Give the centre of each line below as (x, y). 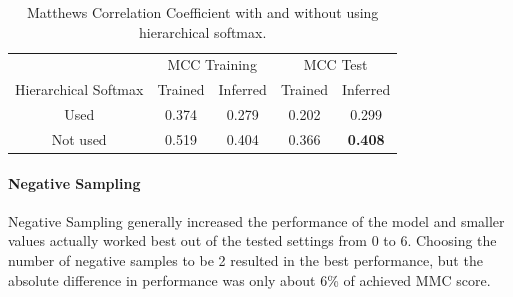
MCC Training (212, 64)
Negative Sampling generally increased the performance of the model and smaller (256, 220)
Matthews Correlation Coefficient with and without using (202, 12)
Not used (79, 138)
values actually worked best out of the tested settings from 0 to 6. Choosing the (252, 240)
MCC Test (335, 64)
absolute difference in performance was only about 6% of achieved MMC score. (249, 279)
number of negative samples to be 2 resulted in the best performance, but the (245, 260)
